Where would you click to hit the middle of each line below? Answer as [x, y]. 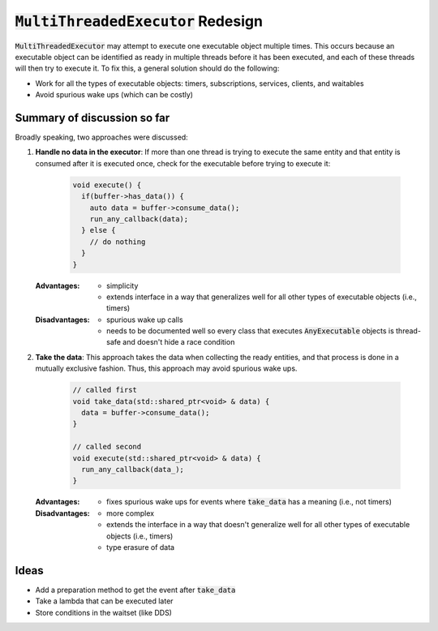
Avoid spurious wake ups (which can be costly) [114, 95]
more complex [130, 513]
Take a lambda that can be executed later [104, 601]
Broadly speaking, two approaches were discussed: [101, 137]
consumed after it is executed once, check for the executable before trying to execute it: [183, 163]
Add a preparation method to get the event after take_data [135, 590]
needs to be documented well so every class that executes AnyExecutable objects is [251, 331]
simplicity [122, 285]
